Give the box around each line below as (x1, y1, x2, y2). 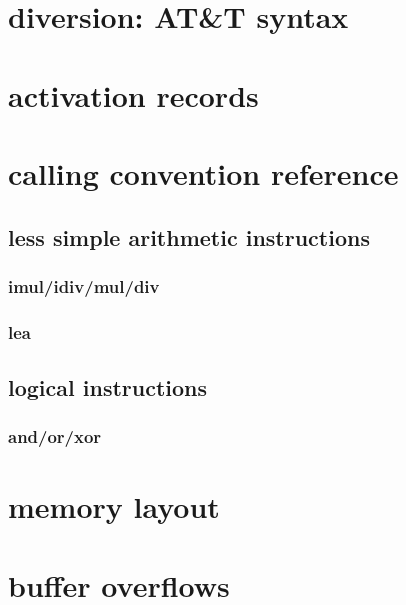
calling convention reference (8, 152, 399, 193)
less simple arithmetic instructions (8, 221, 370, 252)
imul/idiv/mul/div (8, 273, 160, 298)
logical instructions (8, 371, 208, 402)
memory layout (8, 486, 220, 527)
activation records (8, 74, 259, 115)
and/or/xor (8, 424, 102, 449)
